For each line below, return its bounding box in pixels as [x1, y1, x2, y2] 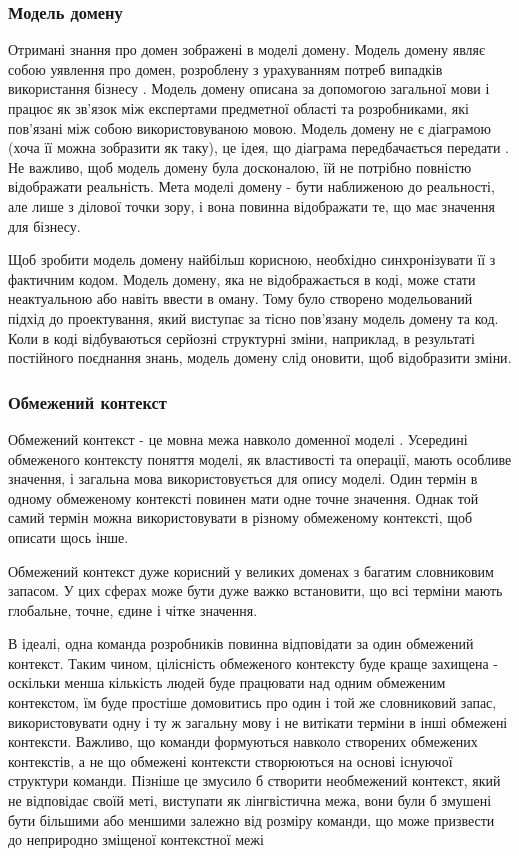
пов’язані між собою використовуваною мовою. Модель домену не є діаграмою [8, 117, 492, 138]
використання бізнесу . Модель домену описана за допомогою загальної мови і [8, 78, 490, 99]
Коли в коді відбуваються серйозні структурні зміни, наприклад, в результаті [8, 327, 475, 348]
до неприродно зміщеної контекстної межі [8, 829, 264, 850]
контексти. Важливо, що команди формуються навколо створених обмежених [8, 731, 478, 752]
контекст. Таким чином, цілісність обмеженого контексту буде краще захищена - [8, 652, 499, 673]
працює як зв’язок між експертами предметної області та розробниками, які [8, 98, 469, 118]
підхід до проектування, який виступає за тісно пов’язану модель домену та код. [8, 307, 499, 328]
